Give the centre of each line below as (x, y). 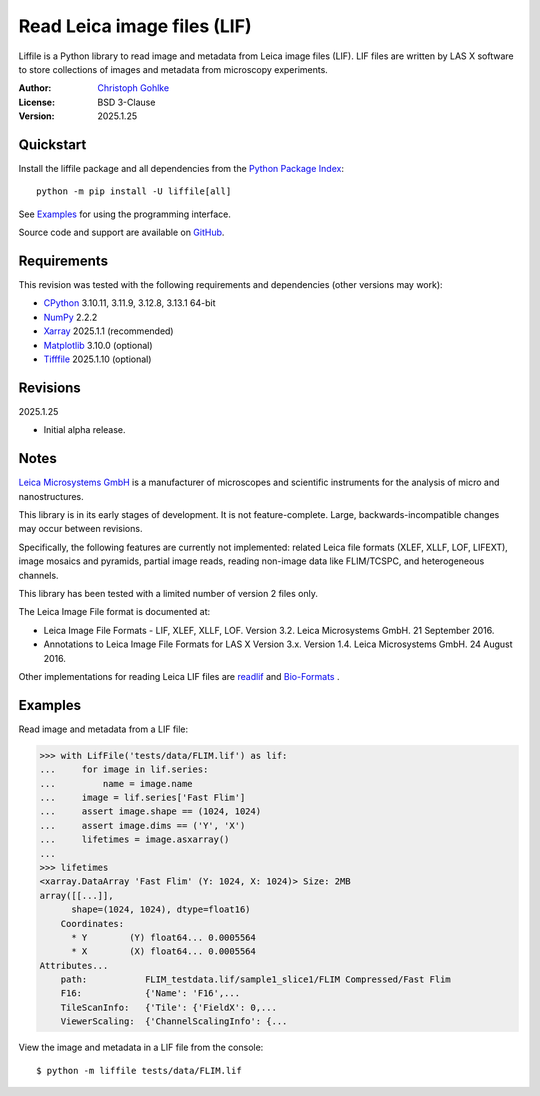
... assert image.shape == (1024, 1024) (150, 811)
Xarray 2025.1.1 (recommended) (108, 331)
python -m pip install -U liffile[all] (134, 191)
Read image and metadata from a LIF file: (103, 729)
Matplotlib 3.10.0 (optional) (98, 345)
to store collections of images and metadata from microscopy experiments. (173, 69)
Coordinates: (92, 923)
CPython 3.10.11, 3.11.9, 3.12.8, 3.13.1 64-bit (129, 303)
